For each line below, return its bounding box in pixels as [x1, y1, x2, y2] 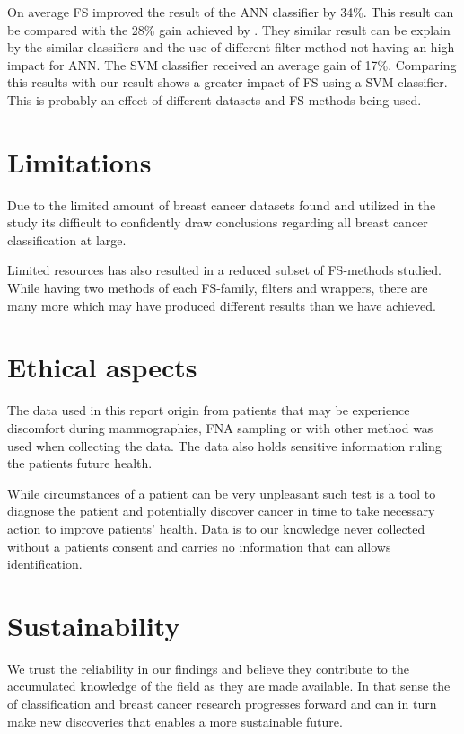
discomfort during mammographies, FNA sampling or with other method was [7, 418, 433, 437]
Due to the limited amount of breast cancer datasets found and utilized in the [7, 195, 436, 214]
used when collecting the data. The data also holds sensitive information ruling [7, 436, 442, 455]
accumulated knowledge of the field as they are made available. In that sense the [7, 677, 451, 695]
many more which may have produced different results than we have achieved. [7, 296, 436, 314]
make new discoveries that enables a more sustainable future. [7, 712, 343, 730]
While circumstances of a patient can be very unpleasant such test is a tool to [7, 483, 436, 502]
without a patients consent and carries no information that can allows [7, 536, 391, 555]
